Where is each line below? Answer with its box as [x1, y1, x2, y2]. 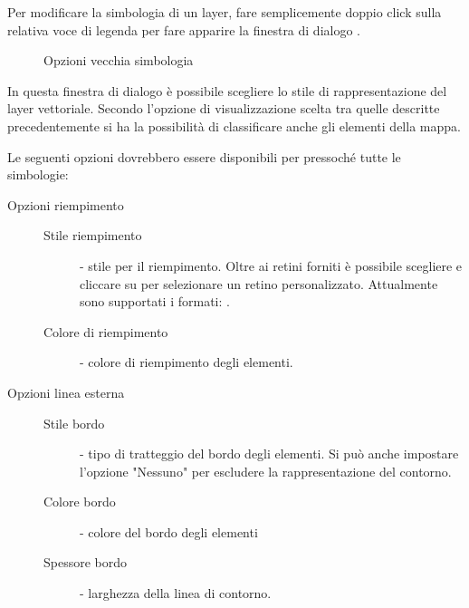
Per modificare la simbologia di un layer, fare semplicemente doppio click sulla [7, 3, 442, 21]
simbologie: [7, 165, 69, 184]
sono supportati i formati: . [80, 292, 230, 311]
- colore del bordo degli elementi [80, 522, 258, 541]
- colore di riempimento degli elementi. [80, 352, 293, 372]
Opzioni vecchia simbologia [43, 51, 194, 70]
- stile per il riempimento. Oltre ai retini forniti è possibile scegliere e [80, 256, 463, 275]
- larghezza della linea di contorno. [80, 584, 272, 603]
